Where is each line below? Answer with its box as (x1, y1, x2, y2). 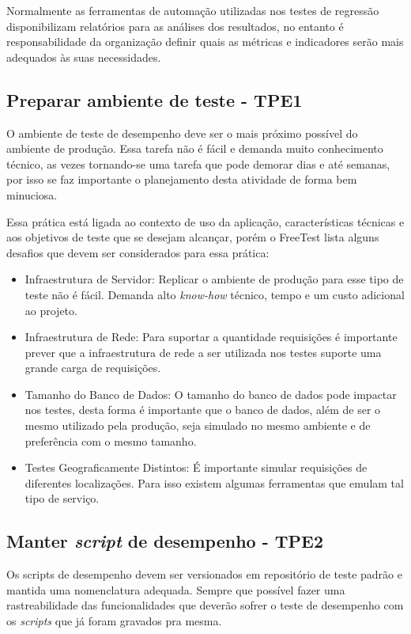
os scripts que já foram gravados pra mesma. (6, 613, 222, 629)
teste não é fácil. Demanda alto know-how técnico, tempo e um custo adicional (25, 286, 405, 302)
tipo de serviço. (25, 490, 100, 507)
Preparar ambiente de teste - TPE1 (6, 87, 303, 112)
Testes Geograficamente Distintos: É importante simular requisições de (25, 459, 368, 476)
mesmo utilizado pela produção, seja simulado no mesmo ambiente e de (25, 417, 371, 434)
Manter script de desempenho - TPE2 (6, 529, 324, 553)
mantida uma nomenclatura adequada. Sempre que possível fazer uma (6, 581, 345, 598)
